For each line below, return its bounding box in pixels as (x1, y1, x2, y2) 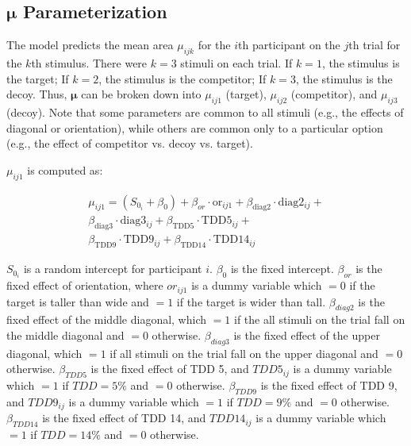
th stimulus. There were (31, 55, 148, 71)
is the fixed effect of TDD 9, (260, 377, 398, 394)
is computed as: (27, 161, 103, 178)
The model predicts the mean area (6, 37, 174, 53)
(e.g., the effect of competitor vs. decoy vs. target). (6, 135, 253, 152)
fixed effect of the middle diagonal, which (6, 311, 206, 328)
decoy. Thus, (6, 86, 67, 102)
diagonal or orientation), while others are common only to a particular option (6, 119, 383, 136)
